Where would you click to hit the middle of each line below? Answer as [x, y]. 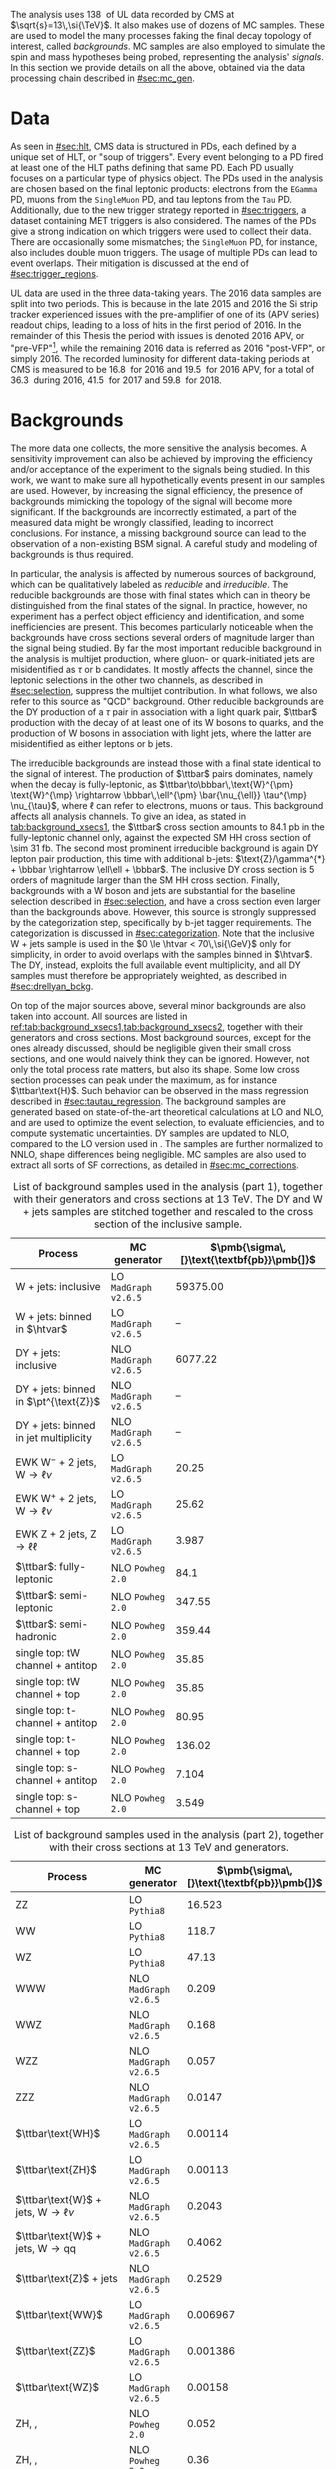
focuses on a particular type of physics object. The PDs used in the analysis [167, 178]
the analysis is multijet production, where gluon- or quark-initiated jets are [162, 658]
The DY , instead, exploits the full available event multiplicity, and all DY [156, 965]
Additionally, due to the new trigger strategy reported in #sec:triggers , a [158, 210]
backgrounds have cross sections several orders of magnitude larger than [162, 637]
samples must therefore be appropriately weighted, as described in [148, 975]
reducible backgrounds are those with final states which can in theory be [160, 595]
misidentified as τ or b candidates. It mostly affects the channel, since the [161, 669]
